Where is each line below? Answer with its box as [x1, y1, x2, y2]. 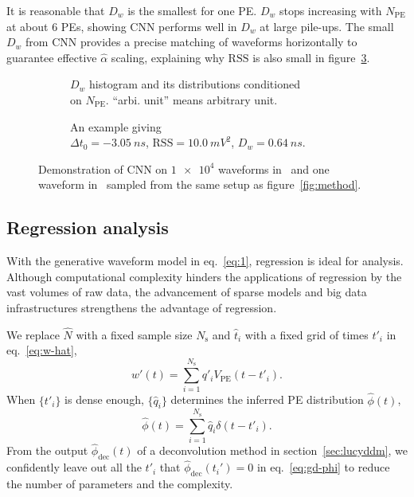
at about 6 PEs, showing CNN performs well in [6, 18, 237, 34]
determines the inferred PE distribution [170, 391, 364, 408]
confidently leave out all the [6, 459, 142, 475]
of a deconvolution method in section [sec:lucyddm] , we [137, 442, 408, 459]
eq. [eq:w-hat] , [6, 342, 77, 358]
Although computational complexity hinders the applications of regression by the [6, 268, 402, 284]
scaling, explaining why [111, 49, 225, 65]
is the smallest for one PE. [127, 2, 257, 18]
